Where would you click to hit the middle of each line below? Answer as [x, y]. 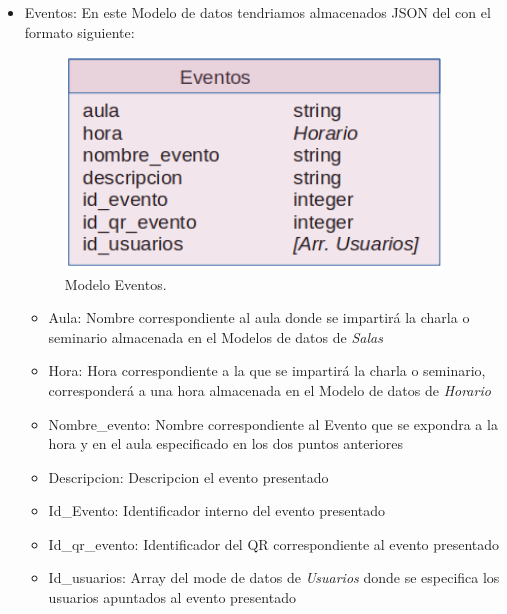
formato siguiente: [79, 31]
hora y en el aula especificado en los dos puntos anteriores [225, 443]
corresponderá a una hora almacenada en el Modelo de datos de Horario [269, 389]
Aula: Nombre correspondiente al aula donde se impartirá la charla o [259, 317]
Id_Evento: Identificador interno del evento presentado [216, 510]
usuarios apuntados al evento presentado [172, 597]
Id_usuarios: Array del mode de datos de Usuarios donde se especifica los [274, 577]
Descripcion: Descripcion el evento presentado [188, 476]
